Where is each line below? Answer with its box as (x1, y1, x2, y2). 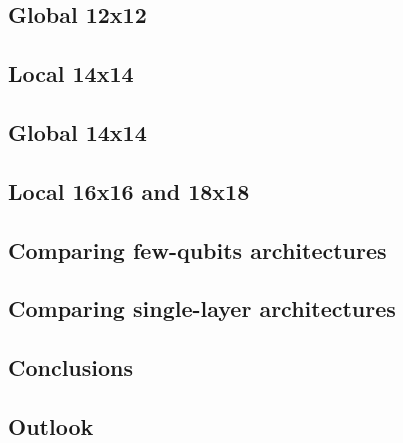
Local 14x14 (8, 58, 134, 89)
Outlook (8, 410, 94, 441)
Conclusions (8, 352, 134, 383)
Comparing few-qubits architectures (8, 234, 387, 265)
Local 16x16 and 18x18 (8, 175, 250, 206)
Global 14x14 (8, 116, 147, 147)
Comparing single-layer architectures (8, 293, 396, 324)
